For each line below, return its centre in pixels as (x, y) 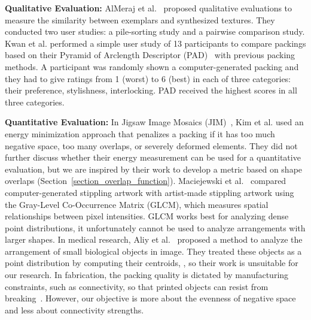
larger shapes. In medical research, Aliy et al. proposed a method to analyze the (154, 239)
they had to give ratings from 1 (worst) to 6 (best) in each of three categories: (148, 78)
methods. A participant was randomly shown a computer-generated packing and (152, 66)
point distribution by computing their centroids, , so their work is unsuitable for (152, 263)
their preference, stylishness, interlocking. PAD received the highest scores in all (151, 90)
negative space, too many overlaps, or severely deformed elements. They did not (151, 145)
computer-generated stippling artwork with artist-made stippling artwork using (150, 192)
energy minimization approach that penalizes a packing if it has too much (140, 133)
